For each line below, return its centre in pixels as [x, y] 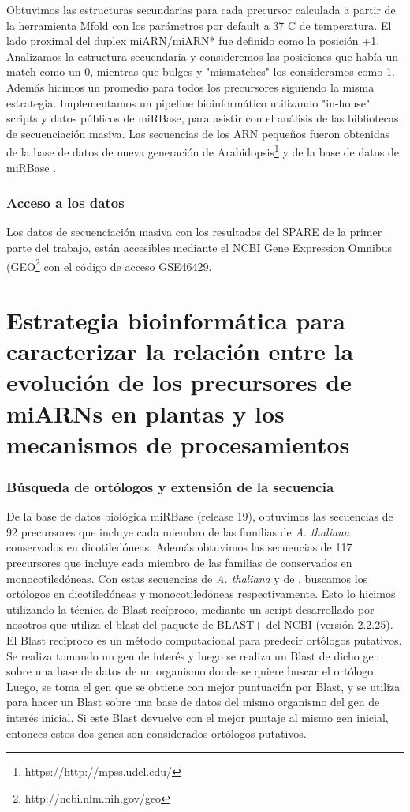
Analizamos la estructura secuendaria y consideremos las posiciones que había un [202, 56]
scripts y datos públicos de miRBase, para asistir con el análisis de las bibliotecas [203, 118]
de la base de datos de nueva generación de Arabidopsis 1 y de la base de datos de [203, 150]
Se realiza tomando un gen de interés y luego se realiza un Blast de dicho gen [193, 655]
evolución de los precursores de [179, 382]
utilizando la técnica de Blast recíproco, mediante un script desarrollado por [190, 609]
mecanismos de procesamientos [178, 444]
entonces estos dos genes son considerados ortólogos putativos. [157, 733]
